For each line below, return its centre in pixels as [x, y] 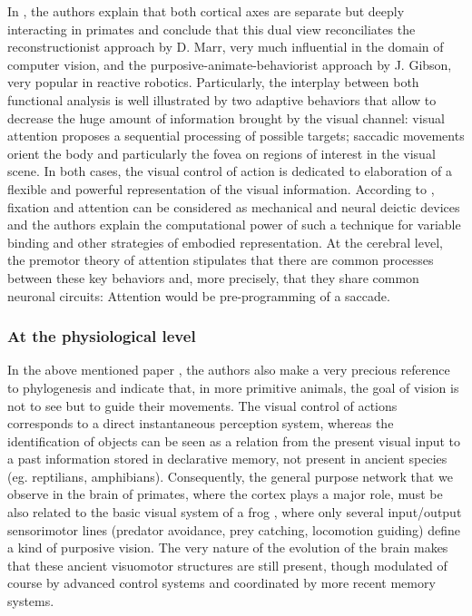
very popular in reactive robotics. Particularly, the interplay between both [213, 82]
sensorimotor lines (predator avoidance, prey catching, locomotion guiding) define [234, 529]
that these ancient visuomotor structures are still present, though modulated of [227, 565]
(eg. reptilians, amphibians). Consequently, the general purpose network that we [230, 476]
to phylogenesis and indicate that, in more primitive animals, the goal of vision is [233, 387]
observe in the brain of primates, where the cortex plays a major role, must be [225, 494]
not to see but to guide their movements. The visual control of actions [202, 405]
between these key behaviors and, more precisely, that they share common [213, 277]
